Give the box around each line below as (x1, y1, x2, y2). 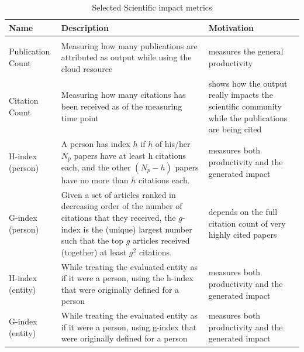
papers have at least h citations (74, 149, 186, 161)
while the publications (208, 111, 288, 124)
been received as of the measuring (61, 100, 182, 112)
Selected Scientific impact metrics (92, 1, 212, 13)
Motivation (208, 21, 254, 33)
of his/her (155, 137, 191, 149)
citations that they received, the (61, 211, 176, 224)
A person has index (61, 137, 130, 149)
